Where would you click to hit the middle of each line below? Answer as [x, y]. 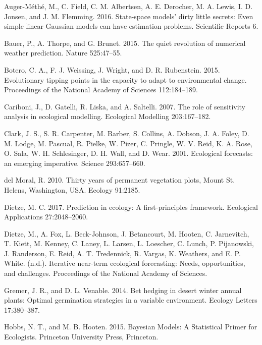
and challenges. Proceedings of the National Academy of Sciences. [106, 273]
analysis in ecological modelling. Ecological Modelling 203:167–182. [108, 116]
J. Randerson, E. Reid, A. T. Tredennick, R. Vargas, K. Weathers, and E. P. [122, 253]
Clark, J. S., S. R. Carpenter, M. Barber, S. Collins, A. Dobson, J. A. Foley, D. [127, 133]
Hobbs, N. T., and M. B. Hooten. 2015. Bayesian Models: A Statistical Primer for [131, 327]
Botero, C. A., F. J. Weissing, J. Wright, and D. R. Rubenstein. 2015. [112, 69]
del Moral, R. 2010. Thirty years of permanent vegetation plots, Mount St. [120, 180]
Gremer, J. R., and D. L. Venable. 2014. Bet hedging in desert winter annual [123, 290]
